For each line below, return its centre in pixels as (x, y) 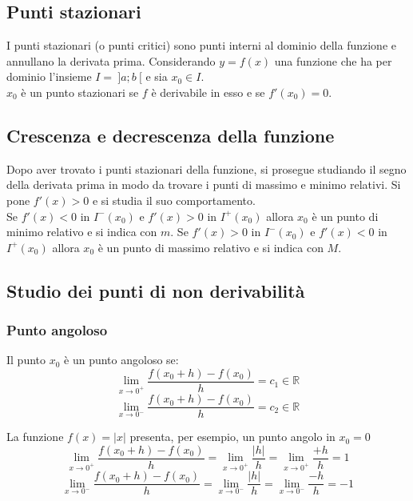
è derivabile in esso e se (208, 92)
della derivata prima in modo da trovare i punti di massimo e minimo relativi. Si (204, 184)
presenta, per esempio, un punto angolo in (232, 437)
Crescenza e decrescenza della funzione (171, 135)
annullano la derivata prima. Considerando (111, 60)
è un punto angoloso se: (121, 360)
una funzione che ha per (333, 60)
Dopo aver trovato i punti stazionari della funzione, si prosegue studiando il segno (206, 168)
